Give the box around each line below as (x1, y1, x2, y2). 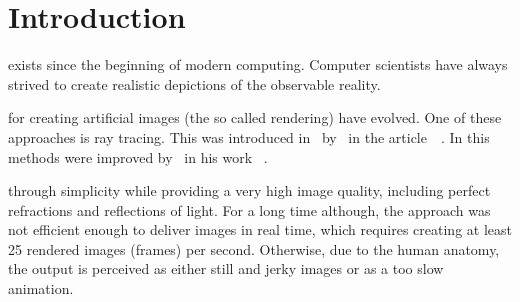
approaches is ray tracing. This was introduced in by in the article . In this (8, 126, 490, 147)
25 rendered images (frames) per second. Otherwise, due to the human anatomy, (8, 238, 500, 259)
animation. (8, 278, 74, 299)
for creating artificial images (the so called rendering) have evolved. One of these (8, 107, 502, 128)
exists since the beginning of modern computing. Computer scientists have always (8, 54, 508, 75)
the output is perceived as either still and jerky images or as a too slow (8, 258, 444, 279)
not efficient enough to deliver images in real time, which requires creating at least (8, 219, 512, 240)
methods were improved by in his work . (8, 146, 268, 167)
